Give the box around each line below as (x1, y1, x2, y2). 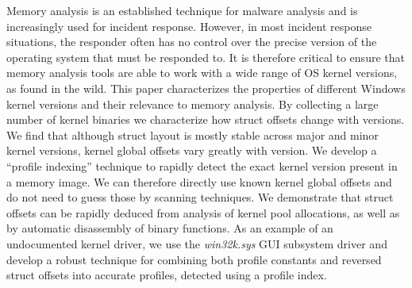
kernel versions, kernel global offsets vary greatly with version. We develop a (6, 142, 377, 159)
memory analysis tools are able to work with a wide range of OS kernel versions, (6, 64, 398, 81)
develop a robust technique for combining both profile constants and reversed (6, 251, 382, 267)
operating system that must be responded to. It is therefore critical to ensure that (6, 48, 405, 65)
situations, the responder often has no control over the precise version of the (6, 33, 377, 50)
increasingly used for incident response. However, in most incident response (6, 17, 372, 34)
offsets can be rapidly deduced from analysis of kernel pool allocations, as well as (6, 204, 400, 221)
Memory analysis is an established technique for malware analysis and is (6, 2, 358, 18)
